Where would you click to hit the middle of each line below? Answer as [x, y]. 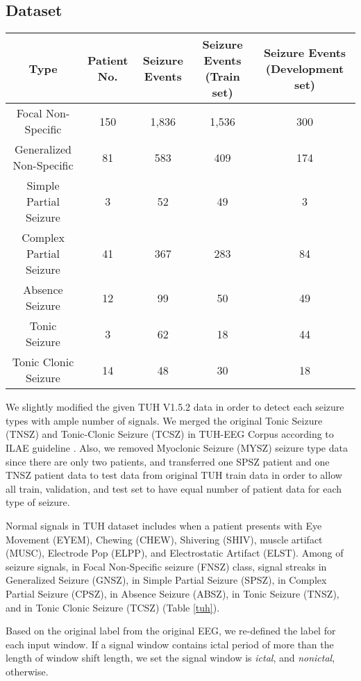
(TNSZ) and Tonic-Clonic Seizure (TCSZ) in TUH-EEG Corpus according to [170, 434]
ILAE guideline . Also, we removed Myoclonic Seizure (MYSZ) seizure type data [177, 447]
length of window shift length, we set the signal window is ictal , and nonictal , [170, 658]
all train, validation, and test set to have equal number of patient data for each [174, 488]
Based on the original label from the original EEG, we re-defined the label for [171, 631]
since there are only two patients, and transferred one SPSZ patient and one [168, 461]
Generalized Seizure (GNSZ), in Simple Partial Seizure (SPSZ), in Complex [166, 580]
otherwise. [27, 671]
